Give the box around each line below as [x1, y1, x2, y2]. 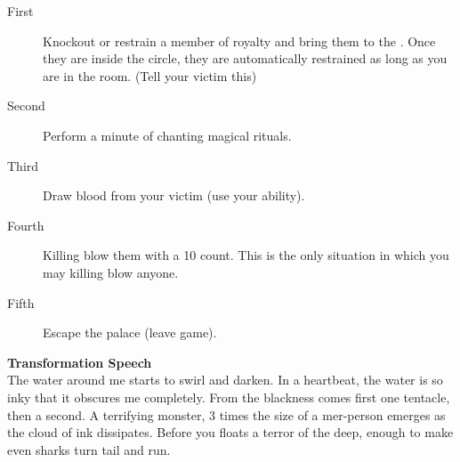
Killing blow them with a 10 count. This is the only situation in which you [43, 246, 449, 264]
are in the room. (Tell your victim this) [43, 66, 257, 85]
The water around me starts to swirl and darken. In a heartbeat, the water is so [7, 370, 443, 389]
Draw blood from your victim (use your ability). [43, 186, 305, 205]
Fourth [7, 215, 44, 234]
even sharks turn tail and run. [7, 440, 171, 458]
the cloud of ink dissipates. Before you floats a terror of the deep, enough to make [7, 423, 454, 442]
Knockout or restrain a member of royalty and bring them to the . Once [43, 31, 436, 50]
